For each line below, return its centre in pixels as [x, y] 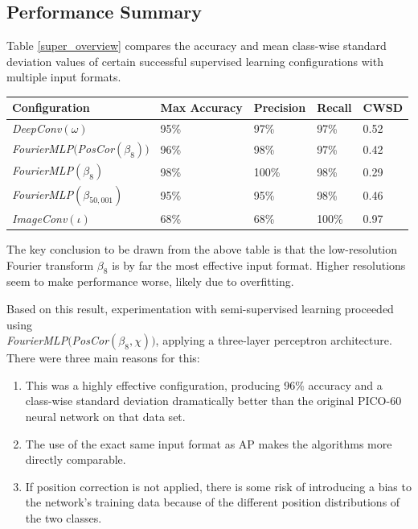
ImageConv [40, 218]
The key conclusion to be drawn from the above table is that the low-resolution [202, 249]
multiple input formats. [64, 77]
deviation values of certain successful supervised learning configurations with [195, 61]
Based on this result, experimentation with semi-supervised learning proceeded [200, 308]
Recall [334, 107]
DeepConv [37, 128]
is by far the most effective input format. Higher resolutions [259, 264]
